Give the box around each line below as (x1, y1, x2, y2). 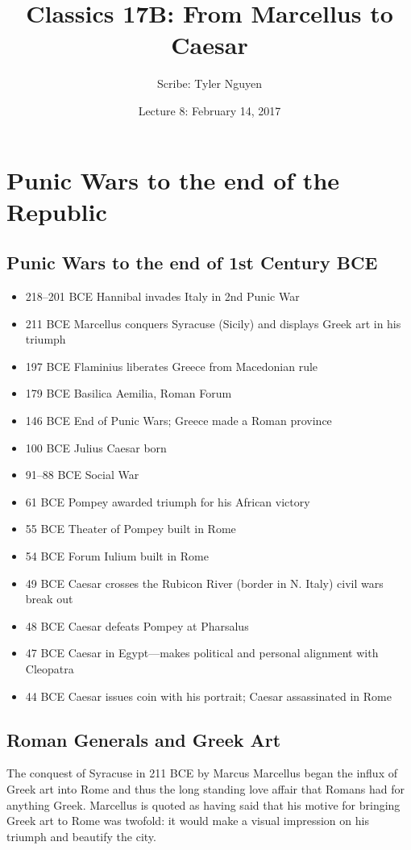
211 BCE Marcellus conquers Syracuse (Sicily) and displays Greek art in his (25, 315, 401, 331)
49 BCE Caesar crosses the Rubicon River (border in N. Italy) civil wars (25, 574, 384, 591)
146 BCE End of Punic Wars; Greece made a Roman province (25, 412, 332, 429)
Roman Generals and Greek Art (6, 727, 281, 752)
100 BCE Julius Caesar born (25, 439, 167, 456)
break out (25, 590, 73, 607)
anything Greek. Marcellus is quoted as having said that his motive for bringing (6, 796, 401, 813)
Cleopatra (25, 660, 74, 677)
